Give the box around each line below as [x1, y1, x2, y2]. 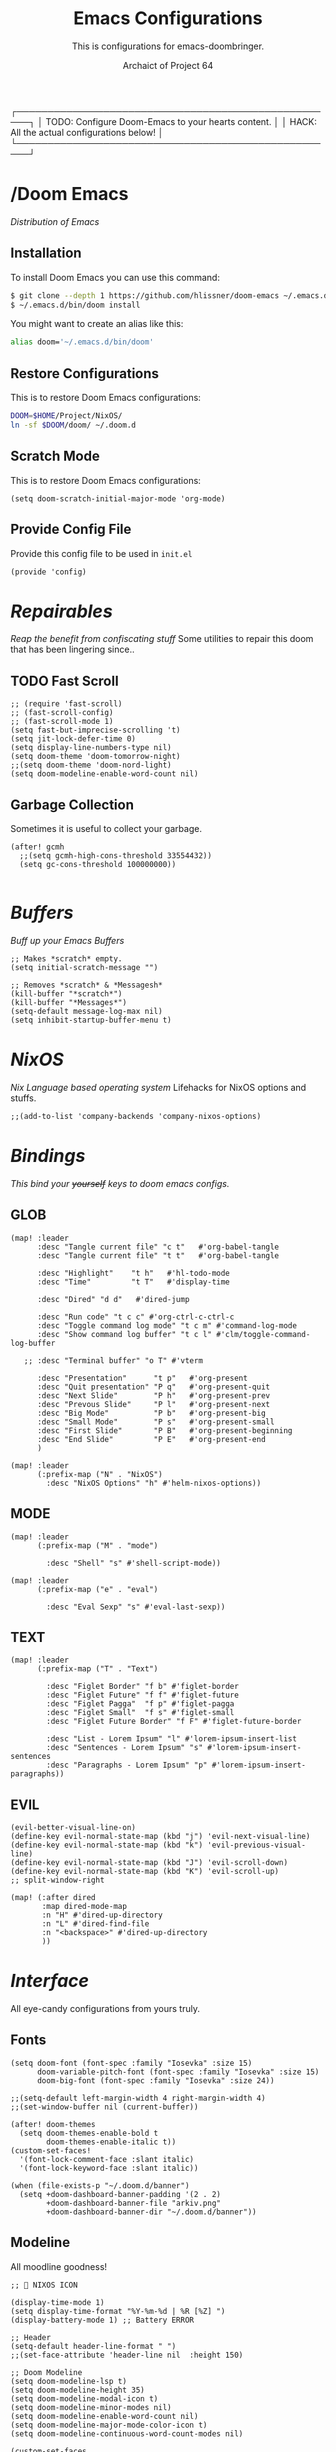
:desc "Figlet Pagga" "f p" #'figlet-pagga [46, 1699, 235, 1709]
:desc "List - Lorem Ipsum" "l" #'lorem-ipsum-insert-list [46, 1734, 298, 1744]
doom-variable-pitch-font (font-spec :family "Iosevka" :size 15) [36, 2067, 320, 2077]
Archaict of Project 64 [122, 59, 214, 71]
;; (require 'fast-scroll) [10, 699, 123, 709]
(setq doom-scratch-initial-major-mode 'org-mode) [10, 493, 226, 504]
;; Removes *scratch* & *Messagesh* [10, 980, 163, 990]
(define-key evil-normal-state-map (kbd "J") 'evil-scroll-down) [10, 1858, 288, 1868]
